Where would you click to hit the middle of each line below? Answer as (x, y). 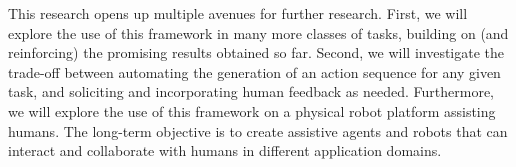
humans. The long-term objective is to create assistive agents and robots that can (258, 130)
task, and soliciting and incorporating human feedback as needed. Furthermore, (251, 91)
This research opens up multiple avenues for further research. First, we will (238, 13)
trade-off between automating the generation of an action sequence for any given (254, 71)
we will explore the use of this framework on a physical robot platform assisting (252, 110)
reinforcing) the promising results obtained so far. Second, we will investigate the (256, 52)
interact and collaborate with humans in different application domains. (225, 150)
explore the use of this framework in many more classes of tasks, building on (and (258, 32)
